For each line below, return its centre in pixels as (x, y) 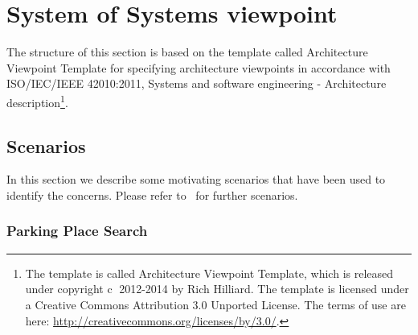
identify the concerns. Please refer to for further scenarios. (152, 194)
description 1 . (37, 101)
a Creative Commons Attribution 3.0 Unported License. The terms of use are (215, 304)
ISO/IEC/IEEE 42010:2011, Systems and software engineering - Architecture (197, 83)
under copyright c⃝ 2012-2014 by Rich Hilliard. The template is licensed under (217, 289)
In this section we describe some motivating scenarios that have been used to (196, 179)
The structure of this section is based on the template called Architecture (187, 52)
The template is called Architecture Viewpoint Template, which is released (209, 273)
